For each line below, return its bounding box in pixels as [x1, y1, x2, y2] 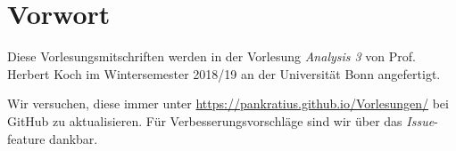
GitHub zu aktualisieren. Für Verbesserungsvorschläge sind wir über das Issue [7, 111, 435, 130]
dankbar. [49, 129, 98, 147]
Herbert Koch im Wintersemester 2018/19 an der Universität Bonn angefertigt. [7, 64, 441, 83]
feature [7, 129, 46, 147]
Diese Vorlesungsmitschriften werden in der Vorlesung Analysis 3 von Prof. [7, 47, 416, 66]
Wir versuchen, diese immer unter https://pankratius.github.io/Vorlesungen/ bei [7, 94, 449, 113]
